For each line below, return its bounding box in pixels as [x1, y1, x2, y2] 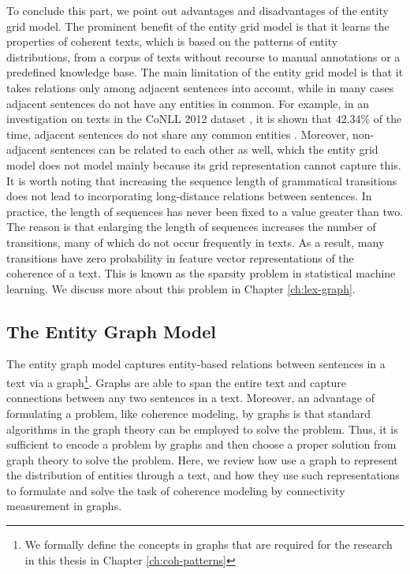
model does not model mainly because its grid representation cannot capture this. [6, 156, 401, 173]
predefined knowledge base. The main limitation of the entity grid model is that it [6, 64, 404, 80]
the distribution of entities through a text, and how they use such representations [6, 467, 400, 483]
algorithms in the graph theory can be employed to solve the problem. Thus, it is [6, 420, 398, 437]
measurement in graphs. [6, 498, 122, 514]
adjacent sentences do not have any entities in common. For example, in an [6, 95, 370, 111]
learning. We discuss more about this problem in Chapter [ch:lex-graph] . [6, 280, 356, 296]
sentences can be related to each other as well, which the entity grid [50, 141, 378, 158]
